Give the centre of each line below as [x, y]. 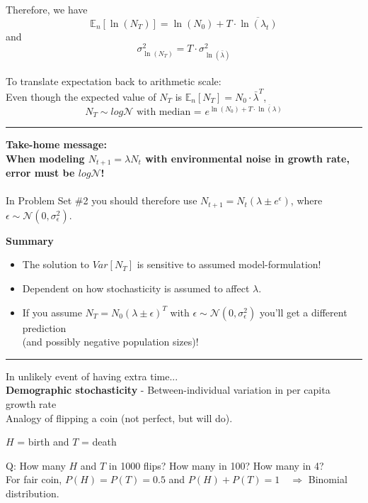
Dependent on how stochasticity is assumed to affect [136, 288]
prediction [44, 327]
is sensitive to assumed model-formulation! [229, 264]
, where [306, 200]
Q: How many [36, 465]
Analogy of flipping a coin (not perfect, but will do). [119, 418]
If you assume [52, 312]
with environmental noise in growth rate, [247, 158]
